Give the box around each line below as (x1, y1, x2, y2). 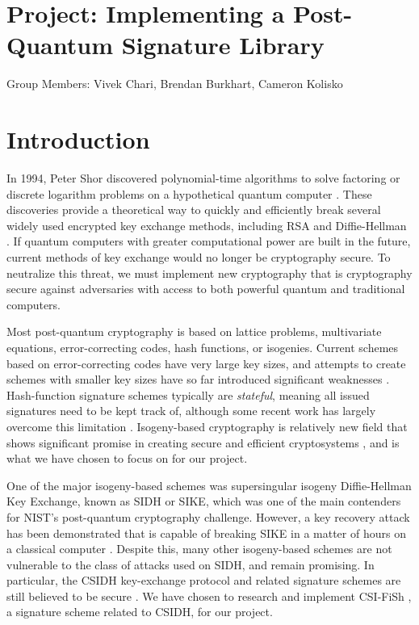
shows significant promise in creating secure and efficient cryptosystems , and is (6, 434, 400, 451)
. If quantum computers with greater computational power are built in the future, (6, 233, 411, 250)
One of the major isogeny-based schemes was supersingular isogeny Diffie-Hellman (6, 476, 412, 493)
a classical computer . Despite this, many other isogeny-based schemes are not (6, 540, 392, 557)
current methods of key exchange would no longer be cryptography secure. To (6, 249, 391, 265)
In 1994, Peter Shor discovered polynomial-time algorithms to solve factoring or (6, 170, 400, 187)
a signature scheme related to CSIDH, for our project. (6, 603, 273, 620)
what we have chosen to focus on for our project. (6, 450, 248, 467)
